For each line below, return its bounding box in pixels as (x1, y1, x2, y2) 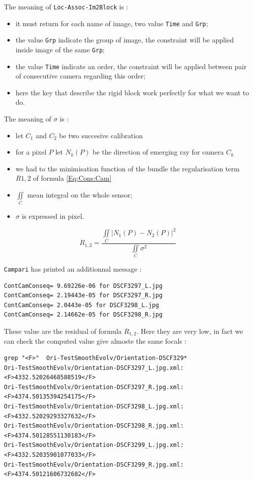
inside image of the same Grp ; (15, 44, 105, 54)
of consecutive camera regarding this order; (15, 71, 146, 81)
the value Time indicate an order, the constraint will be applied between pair (15, 61, 247, 71)
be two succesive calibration (59, 130, 143, 140)
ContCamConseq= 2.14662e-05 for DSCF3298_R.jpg (4, 311, 163, 319)
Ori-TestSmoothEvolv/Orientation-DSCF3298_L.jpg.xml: (4, 403, 184, 410)
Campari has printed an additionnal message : (4, 263, 142, 274)
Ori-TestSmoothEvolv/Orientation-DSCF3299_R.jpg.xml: (4, 461, 184, 468)
